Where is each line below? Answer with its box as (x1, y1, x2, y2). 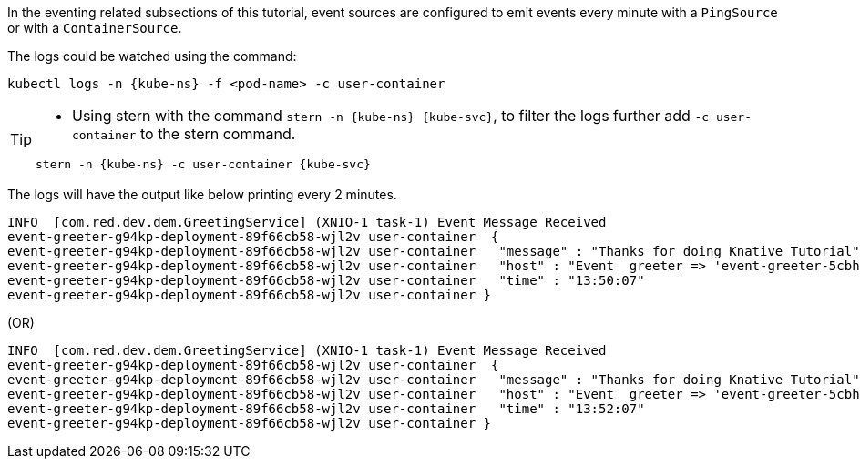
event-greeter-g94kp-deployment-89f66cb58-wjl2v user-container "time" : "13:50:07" (7, 273, 645, 288)
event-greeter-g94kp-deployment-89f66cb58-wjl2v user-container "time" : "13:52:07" (7, 401, 645, 416)
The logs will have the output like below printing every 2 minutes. (7, 187, 397, 202)
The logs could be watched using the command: (7, 48, 297, 64)
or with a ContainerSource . (7, 20, 182, 35)
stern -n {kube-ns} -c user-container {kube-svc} (36, 157, 371, 171)
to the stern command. (139, 125, 296, 143)
